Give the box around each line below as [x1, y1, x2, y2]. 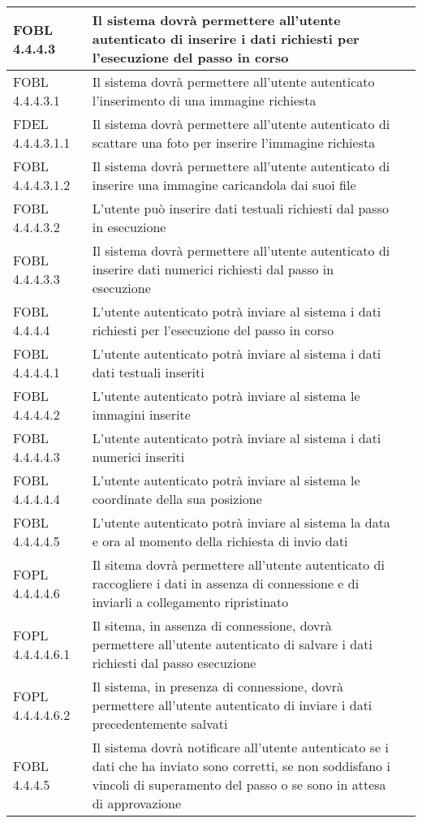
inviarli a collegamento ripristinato [92, 592, 289, 611]
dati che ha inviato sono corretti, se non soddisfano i [92, 756, 390, 775]
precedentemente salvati [92, 714, 228, 733]
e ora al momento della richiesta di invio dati [92, 532, 348, 550]
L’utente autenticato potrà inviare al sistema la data [92, 513, 390, 532]
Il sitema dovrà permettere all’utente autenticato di [92, 555, 385, 574]
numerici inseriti [92, 447, 185, 466]
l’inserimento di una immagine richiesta [92, 91, 316, 110]
